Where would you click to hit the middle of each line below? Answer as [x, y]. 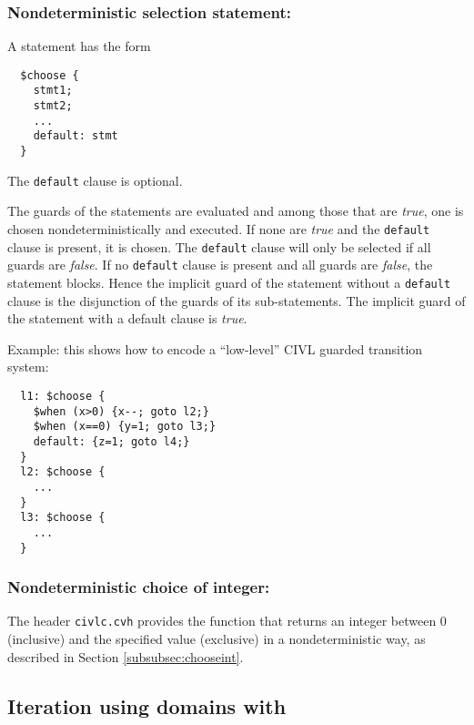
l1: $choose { [63, 396]
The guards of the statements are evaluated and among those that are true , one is [236, 211]
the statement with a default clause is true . [127, 318]
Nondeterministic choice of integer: [139, 587]
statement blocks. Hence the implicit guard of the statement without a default [229, 282]
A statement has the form [79, 46]
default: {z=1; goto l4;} [111, 441]
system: [28, 367]
